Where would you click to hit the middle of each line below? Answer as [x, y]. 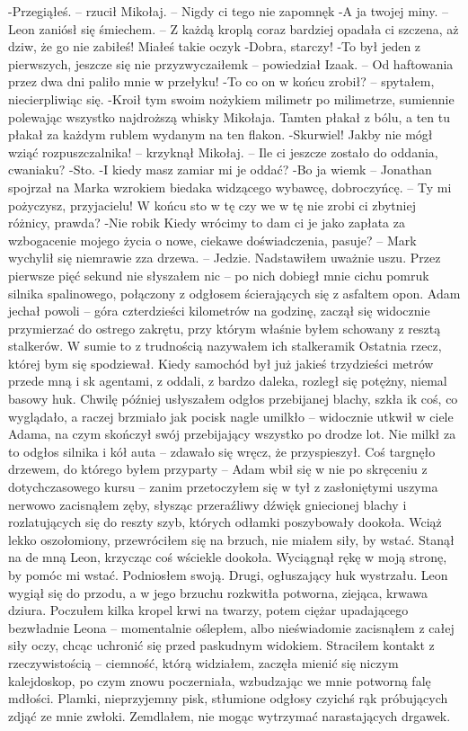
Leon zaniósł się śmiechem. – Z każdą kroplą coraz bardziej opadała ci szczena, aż [234, 28]
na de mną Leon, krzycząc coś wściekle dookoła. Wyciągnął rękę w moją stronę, [228, 557]
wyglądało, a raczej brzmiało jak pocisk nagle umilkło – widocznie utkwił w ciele [231, 416]
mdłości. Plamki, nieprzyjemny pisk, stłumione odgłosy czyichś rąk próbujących [228, 698]
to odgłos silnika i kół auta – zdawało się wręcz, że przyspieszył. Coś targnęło [222, 451]
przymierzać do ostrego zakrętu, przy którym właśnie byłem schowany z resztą [225, 328]
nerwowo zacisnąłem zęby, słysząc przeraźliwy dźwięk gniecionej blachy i [208, 504]
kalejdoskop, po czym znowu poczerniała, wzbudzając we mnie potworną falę [220, 680]
